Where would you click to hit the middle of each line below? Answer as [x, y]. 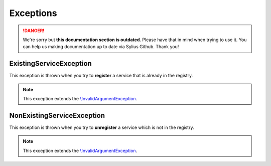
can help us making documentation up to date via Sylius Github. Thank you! [101, 47]
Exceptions [33, 13]
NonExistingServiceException [57, 115]
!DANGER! [34, 31]
